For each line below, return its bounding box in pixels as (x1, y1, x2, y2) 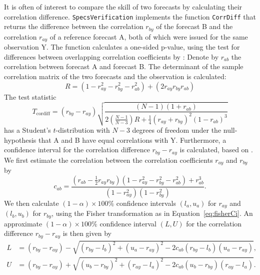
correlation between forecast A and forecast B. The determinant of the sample (4, 61, 243, 72)
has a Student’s (4, 125, 51, 135)
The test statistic (4, 91, 56, 102)
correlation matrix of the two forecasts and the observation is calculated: (4, 71, 226, 81)
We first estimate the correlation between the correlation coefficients (4, 154, 213, 165)
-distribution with (55, 125, 110, 135)
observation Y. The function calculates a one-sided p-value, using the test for (4, 42, 240, 52)
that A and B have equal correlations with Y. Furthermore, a (38, 134, 226, 145)
